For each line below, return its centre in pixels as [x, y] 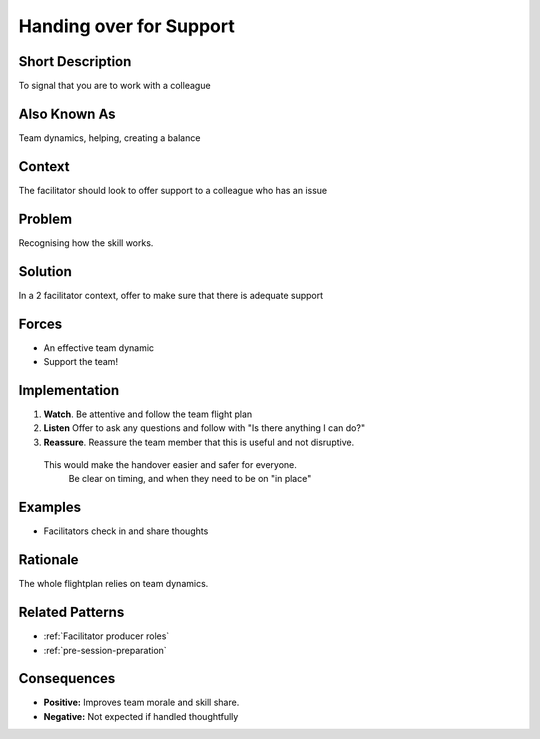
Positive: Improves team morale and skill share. [141, 702]
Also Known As [67, 113]
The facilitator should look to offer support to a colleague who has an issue [173, 190]
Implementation [69, 390]
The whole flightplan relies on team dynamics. [113, 584]
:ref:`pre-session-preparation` [105, 650]
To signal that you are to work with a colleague [114, 86]
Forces [40, 323]
